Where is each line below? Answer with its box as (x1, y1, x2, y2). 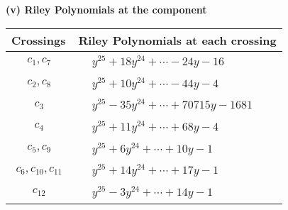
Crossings (11, 31, 66, 48)
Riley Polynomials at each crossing (78, 31, 277, 48)
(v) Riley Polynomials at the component (6, 2, 207, 16)
